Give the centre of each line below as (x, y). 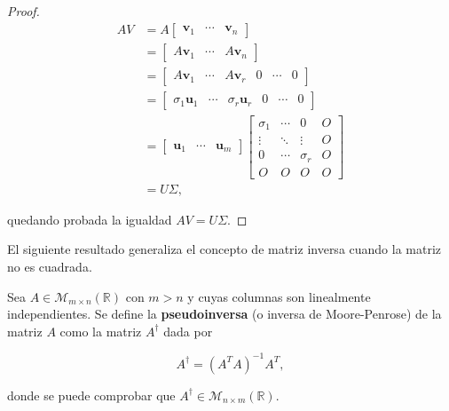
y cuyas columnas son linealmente (279, 296)
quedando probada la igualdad (90, 219)
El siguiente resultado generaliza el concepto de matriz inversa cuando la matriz (224, 249)
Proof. (24, 11)
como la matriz (101, 331)
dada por (188, 331)
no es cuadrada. (50, 266)
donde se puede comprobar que (91, 395)
